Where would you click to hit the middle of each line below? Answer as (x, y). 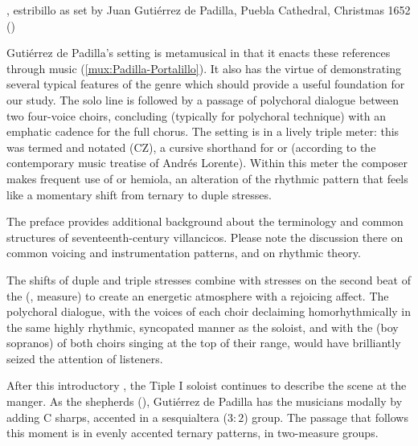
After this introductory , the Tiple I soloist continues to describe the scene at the (207, 385)
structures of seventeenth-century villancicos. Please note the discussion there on (205, 237)
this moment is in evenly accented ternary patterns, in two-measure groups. (193, 433)
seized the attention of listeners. (85, 358)
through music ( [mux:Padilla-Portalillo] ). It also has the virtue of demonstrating (204, 68)
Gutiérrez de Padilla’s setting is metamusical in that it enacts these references (199, 53)
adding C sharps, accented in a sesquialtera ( (117, 417)
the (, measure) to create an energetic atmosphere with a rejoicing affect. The (198, 295)
